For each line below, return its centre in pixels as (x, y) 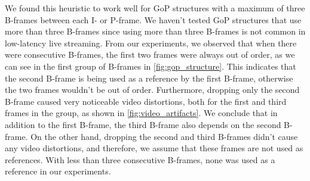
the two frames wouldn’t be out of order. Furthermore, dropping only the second (152, 90)
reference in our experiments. (58, 171)
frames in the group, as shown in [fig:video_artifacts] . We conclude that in (141, 113)
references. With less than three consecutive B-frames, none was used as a (140, 159)
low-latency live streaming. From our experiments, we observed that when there (151, 43)
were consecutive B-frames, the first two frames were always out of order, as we (150, 54)
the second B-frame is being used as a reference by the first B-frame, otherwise (149, 78)
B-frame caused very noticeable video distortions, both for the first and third (146, 101)
